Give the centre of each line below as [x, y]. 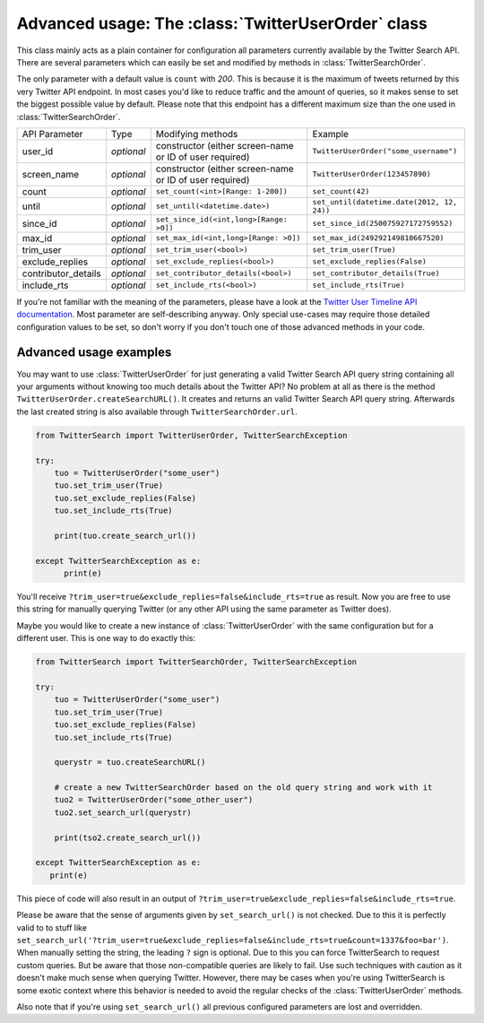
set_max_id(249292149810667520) [378, 238]
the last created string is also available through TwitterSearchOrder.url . [157, 412]
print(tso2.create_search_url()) [128, 837]
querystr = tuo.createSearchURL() [130, 763]
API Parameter [52, 134]
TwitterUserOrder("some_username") [385, 151]
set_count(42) [341, 191]
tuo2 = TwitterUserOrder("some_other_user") [154, 800]
